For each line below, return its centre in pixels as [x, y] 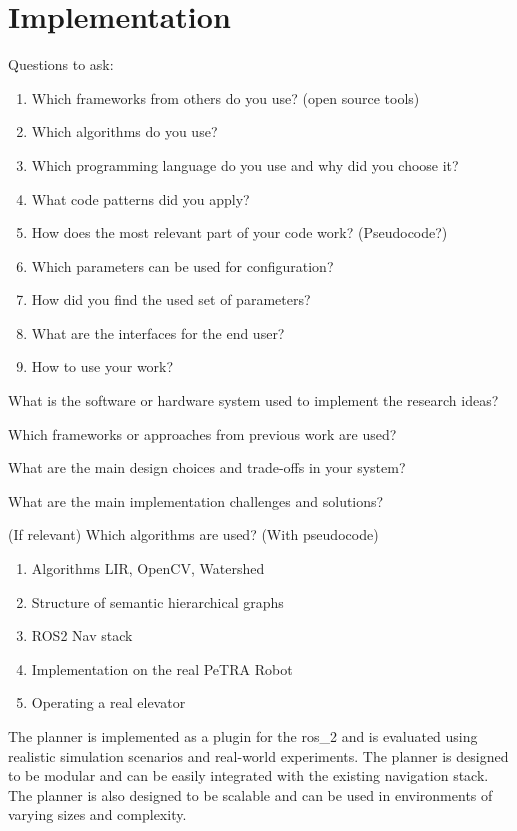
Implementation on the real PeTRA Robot [162, 668]
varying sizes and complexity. [97, 814]
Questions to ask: [61, 64]
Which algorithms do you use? [124, 131]
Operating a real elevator [108, 702]
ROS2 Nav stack [82, 635]
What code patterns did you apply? [140, 198]
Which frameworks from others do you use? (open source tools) [225, 97]
